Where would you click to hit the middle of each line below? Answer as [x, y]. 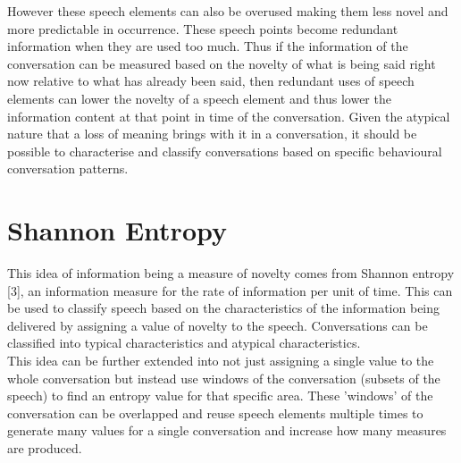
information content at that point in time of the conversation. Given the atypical [229, 116]
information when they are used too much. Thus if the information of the [208, 46]
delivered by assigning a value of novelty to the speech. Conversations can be [218, 325]
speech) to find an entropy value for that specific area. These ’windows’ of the [220, 396]
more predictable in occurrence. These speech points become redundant [203, 28]
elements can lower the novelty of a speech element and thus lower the [199, 98]
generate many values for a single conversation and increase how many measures [227, 430]
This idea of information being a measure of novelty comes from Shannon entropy [231, 273]
